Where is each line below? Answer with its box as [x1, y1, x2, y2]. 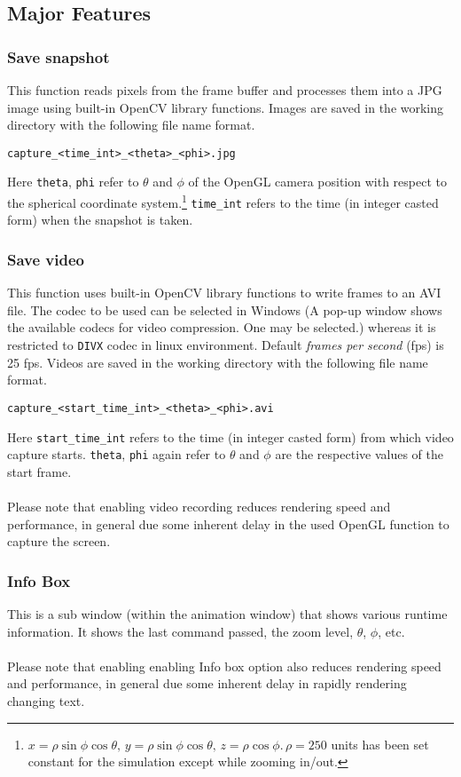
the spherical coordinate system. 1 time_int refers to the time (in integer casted [7, 191, 439, 211]
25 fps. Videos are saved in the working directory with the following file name [7, 353, 428, 371]
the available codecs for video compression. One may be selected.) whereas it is [7, 318, 436, 337]
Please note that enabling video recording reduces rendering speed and [7, 497, 391, 515]
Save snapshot [7, 45, 110, 67]
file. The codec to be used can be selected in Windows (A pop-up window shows [7, 300, 442, 319]
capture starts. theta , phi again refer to [7, 445, 226, 464]
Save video [7, 248, 84, 270]
